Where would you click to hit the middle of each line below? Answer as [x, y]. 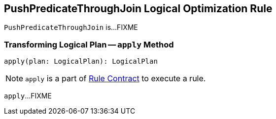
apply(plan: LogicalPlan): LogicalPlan [81, 61]
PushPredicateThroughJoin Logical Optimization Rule [138, 9]
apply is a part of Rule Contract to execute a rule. [116, 79]
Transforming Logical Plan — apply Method [89, 44]
